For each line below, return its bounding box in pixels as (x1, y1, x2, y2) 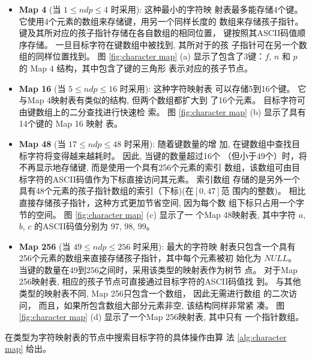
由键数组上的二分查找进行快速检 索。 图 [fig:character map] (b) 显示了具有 (19, 105, 306, 118)
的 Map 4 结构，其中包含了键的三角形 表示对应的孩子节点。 (19, 61, 253, 74)
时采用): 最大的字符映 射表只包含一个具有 (133, 240, 296, 252)
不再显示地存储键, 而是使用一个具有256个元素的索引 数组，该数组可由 (19, 161, 292, 173)
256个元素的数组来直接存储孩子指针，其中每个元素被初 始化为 (19, 252, 262, 264)
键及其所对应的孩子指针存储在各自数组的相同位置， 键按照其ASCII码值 (19, 26, 298, 39)
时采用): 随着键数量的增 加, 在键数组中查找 (124, 137, 292, 149)
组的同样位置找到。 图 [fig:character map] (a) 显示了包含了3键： (19, 50, 265, 62)
